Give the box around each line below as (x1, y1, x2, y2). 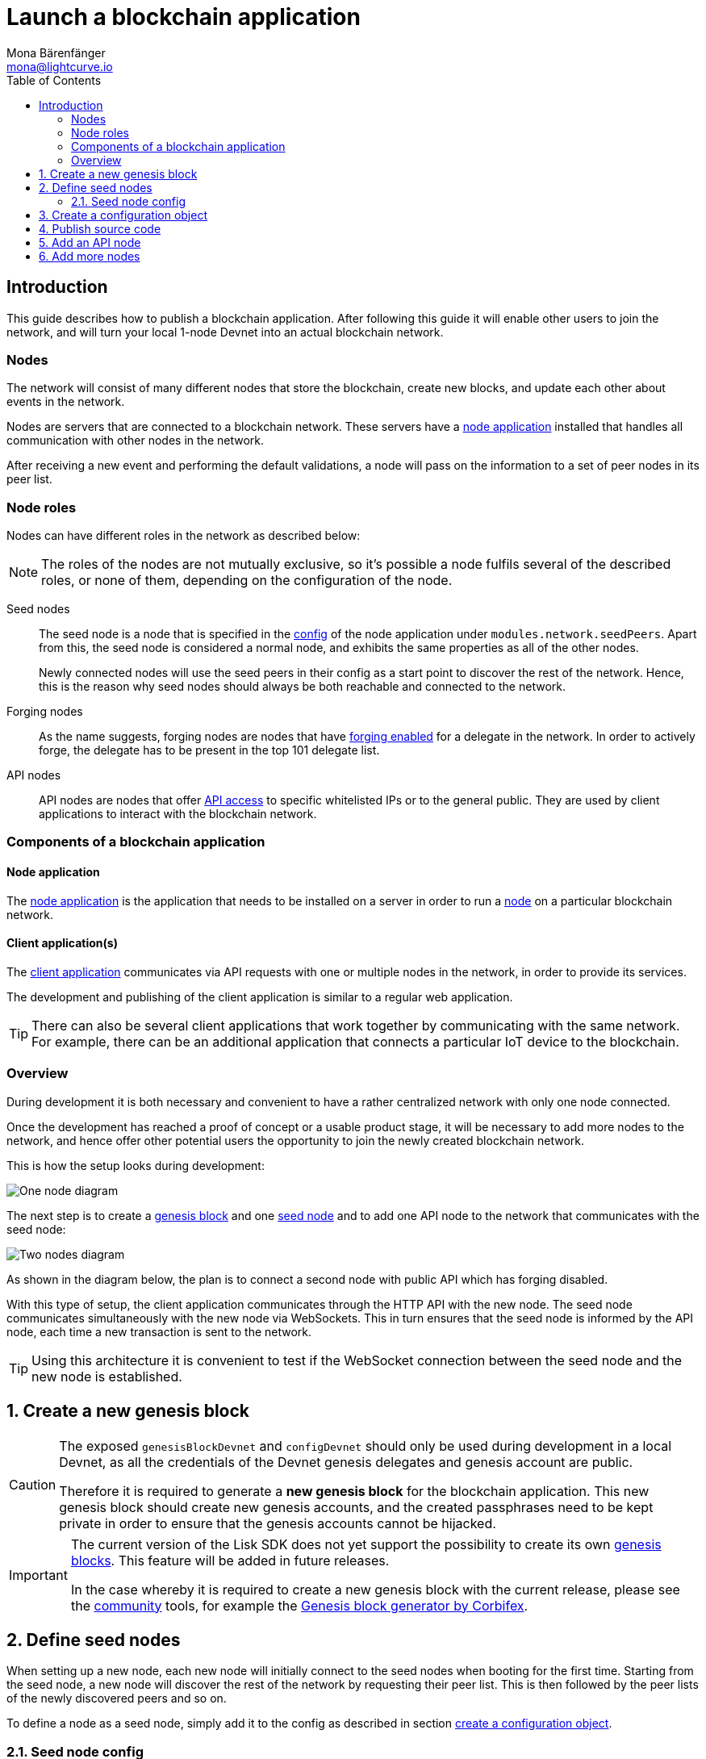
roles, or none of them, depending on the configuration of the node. (41, 572, 453, 589)
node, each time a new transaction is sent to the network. (6, 1324, 312, 1339)
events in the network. (6, 395, 125, 409)
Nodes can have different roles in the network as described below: (6, 529, 361, 543)
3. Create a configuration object (39, 207, 207, 222)
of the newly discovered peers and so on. (6, 1691, 227, 1706)
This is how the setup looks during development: (6, 1158, 265, 1172)
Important (9, 1566, 68, 1583)
